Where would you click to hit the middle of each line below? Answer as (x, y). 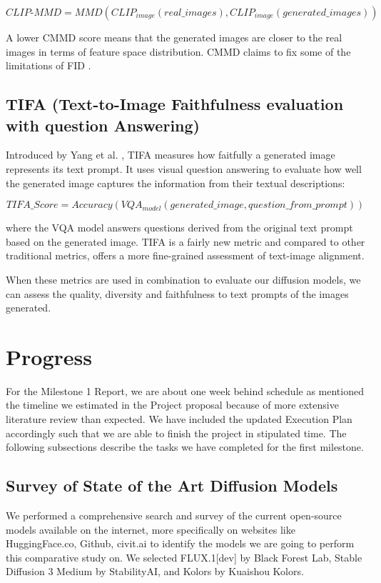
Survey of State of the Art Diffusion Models (172, 485)
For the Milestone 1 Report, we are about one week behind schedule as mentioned (185, 390)
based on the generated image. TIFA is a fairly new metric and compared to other (186, 241)
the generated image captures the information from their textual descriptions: (176, 183)
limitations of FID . (49, 65)
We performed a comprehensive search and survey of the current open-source (174, 515)
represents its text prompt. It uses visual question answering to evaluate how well (184, 168)
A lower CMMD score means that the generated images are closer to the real (174, 37)
